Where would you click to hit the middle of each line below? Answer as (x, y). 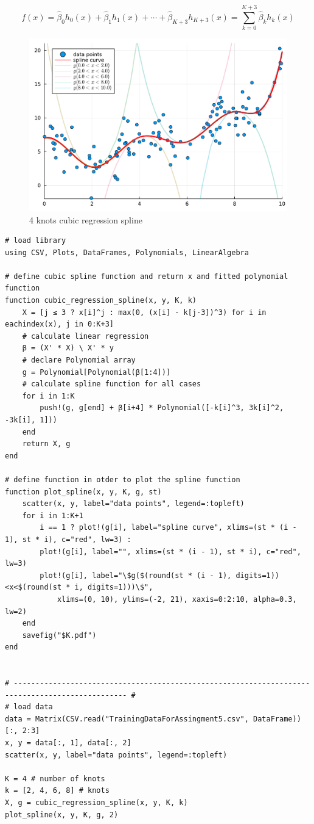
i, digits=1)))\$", (114, 587)
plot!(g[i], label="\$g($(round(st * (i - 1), (136, 575)
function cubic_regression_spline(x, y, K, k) (101, 301)
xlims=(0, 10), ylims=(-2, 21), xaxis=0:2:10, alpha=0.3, (177, 599)
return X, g (46, 444)
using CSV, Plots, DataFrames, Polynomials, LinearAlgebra (127, 252)
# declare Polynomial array (79, 360)
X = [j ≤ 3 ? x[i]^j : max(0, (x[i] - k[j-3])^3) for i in (144, 312)
